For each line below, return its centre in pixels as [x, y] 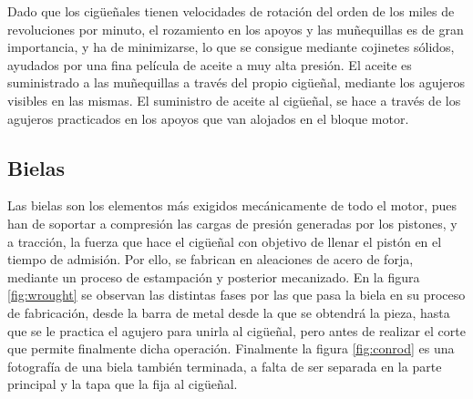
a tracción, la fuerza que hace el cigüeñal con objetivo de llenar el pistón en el [225, 241]
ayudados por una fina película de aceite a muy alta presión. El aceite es [210, 64]
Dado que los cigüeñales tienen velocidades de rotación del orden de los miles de [231, 11]
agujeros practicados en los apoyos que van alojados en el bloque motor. [208, 118]
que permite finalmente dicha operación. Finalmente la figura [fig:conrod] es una [231, 348]
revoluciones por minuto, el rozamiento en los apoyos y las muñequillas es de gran [236, 29]
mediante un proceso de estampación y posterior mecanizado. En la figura [214, 276]
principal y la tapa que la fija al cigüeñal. [123, 384]
